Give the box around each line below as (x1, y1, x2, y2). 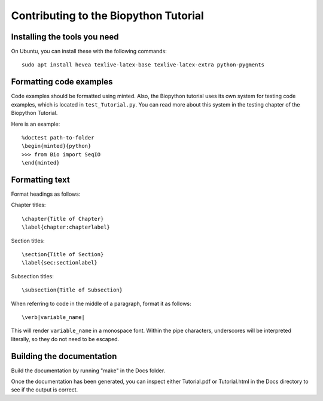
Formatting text (11, 174, 70, 185)
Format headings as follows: (11, 190, 81, 198)
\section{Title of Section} (22, 251, 104, 257)
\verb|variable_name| (22, 314, 85, 320)
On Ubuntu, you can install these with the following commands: (11, 48, 167, 55)
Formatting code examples (11, 77, 113, 87)
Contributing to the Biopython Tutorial (11, 9, 205, 22)
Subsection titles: (11, 272, 54, 280)
